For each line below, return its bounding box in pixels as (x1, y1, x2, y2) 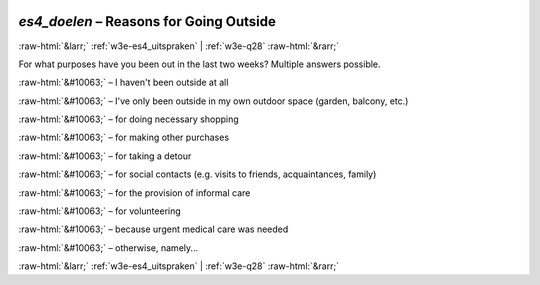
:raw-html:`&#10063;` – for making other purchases (18, 131, 230, 144)
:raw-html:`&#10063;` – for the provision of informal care (18, 186, 251, 199)
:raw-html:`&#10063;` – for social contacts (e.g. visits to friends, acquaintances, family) (18, 168, 377, 180)
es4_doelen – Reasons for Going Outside (18, 13, 277, 30)
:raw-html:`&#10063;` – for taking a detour (18, 150, 192, 162)
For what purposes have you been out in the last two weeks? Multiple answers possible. (18, 58, 381, 70)
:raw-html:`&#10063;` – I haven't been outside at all (18, 76, 229, 89)
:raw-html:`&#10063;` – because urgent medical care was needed (18, 223, 289, 235)
